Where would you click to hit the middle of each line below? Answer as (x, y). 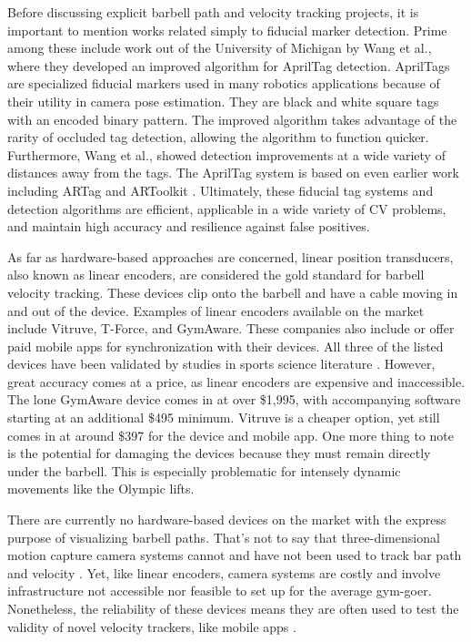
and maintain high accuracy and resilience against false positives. (189, 226)
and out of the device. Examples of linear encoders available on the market (216, 310)
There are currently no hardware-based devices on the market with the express (227, 520)
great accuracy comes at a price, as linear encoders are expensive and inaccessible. (236, 381)
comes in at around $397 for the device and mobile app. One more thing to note (230, 435)
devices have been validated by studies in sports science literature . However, (221, 364)
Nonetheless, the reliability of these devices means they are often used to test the (233, 608)
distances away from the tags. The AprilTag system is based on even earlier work (233, 173)
